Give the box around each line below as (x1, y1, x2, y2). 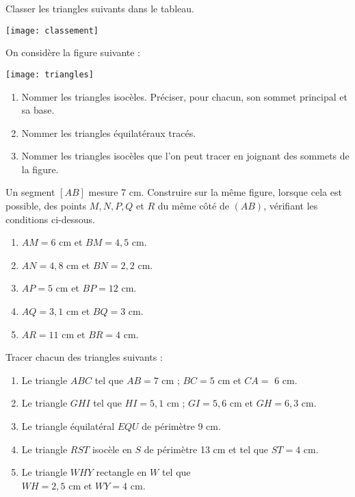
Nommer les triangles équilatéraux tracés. (21, 125, 196, 140)
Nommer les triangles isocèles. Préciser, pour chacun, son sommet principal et (21, 89, 347, 103)
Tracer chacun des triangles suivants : (5, 350, 163, 364)
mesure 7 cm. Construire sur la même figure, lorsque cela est (88, 185, 342, 199)
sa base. (21, 103, 55, 117)
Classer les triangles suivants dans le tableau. (5, 1, 194, 15)
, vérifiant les (263, 199, 318, 213)
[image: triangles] (5, 69, 94, 79)
